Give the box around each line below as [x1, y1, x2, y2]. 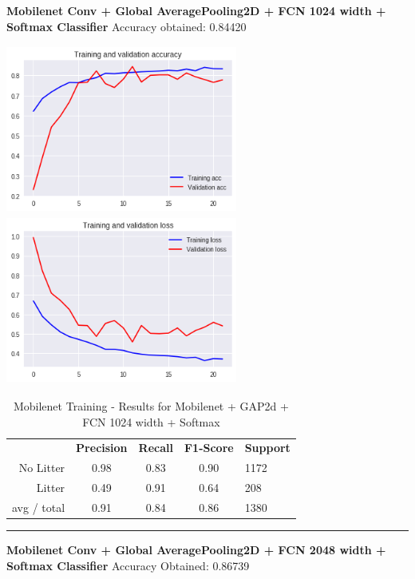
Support [244, 439, 290, 456]
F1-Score [184, 439, 234, 456]
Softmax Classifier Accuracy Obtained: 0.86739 [6, 557, 250, 573]
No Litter [18, 459, 65, 476]
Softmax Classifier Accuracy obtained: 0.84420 [6, 18, 247, 34]
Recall [138, 439, 173, 456]
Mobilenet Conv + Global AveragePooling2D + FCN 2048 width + [6, 541, 386, 557]
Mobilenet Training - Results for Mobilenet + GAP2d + [13, 397, 289, 414]
